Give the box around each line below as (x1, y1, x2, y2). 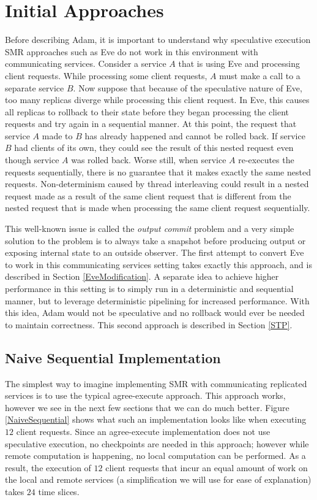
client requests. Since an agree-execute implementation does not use (16, 425, 270, 437)
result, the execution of (5, 461, 91, 474)
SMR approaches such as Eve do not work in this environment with (5, 45, 258, 58)
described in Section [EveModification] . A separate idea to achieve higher (5, 270, 279, 283)
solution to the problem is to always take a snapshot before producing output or (5, 234, 306, 247)
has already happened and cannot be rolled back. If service (84, 129, 305, 142)
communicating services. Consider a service (5, 57, 166, 70)
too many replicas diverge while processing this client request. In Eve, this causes (5, 93, 310, 106)
